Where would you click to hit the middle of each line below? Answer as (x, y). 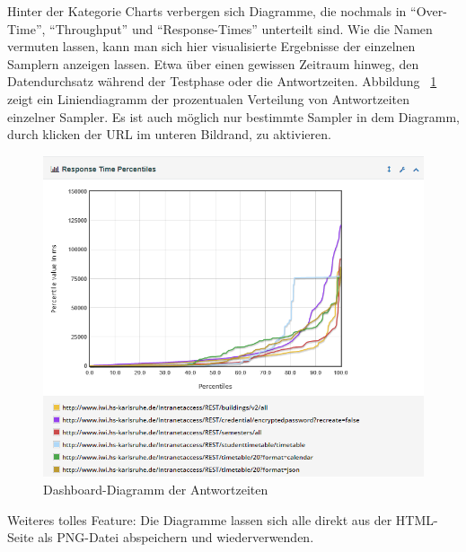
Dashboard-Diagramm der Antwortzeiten (156, 489)
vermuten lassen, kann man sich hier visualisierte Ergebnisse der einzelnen (211, 46)
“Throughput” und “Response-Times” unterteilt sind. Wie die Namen (241, 28)
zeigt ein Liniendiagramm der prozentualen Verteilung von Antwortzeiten (209, 98)
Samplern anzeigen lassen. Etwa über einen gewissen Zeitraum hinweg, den (213, 63)
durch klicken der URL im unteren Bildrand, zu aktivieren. (169, 134)
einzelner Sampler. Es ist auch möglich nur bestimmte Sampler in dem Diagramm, (234, 116)
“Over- (429, 11)
